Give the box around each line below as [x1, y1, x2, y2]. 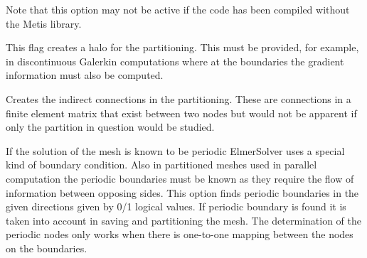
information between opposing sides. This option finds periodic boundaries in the [6, 185, 359, 200]
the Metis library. [6, 16, 82, 31]
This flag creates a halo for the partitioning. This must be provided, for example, [6, 40, 359, 55]
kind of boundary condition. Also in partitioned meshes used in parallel [6, 157, 317, 172]
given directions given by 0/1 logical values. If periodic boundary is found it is [6, 199, 346, 214]
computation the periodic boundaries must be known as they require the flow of [6, 171, 354, 186]
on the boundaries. [6, 240, 87, 255]
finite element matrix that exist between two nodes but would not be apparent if [6, 105, 357, 120]
